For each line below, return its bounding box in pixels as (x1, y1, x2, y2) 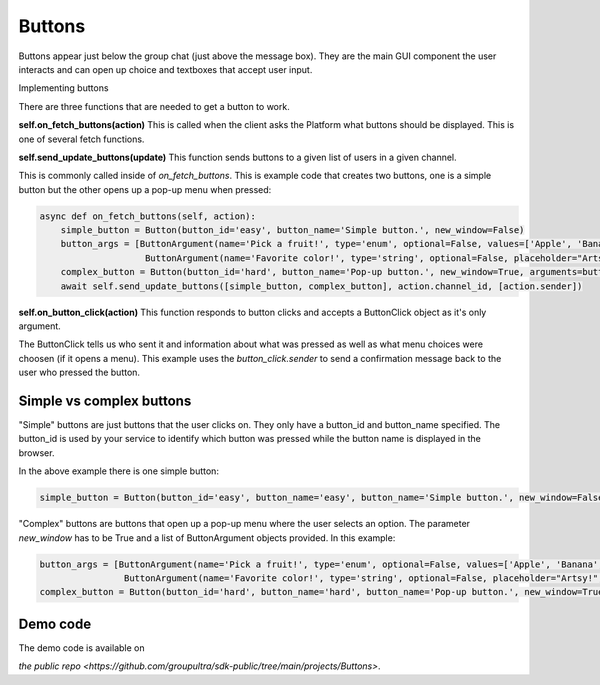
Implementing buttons (18, 82, 109, 94)
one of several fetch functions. (18, 133, 145, 145)
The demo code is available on (18, 641, 145, 654)
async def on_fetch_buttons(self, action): (39, 210, 257, 222)
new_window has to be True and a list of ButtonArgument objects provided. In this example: (18, 531, 396, 544)
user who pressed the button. (18, 366, 140, 379)
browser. (18, 446, 55, 459)
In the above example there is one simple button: (18, 465, 220, 477)
